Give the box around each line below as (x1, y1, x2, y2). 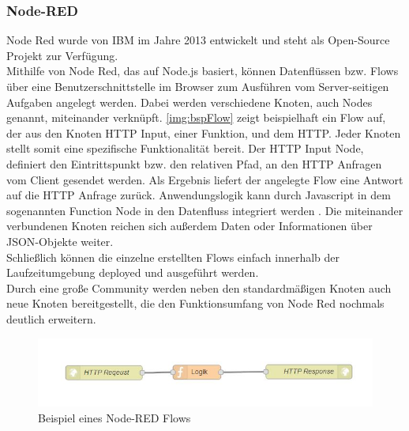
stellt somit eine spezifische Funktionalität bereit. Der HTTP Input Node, (6, 140, 364, 157)
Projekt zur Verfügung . (6, 47, 118, 63)
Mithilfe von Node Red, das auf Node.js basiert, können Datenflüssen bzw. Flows (6, 62, 399, 79)
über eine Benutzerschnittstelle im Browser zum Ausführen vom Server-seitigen (6, 78, 389, 94)
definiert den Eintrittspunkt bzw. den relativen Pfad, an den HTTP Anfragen (6, 155, 382, 172)
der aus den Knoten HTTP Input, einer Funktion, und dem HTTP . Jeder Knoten (6, 124, 401, 141)
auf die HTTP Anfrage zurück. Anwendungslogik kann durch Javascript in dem (6, 187, 391, 203)
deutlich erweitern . (6, 310, 96, 327)
